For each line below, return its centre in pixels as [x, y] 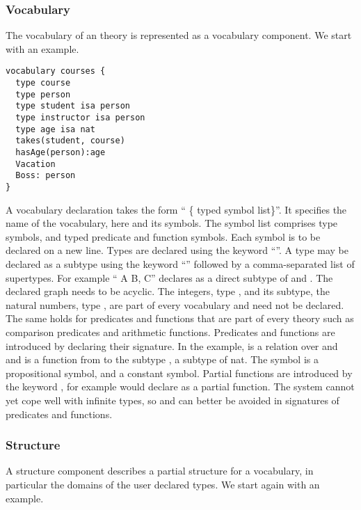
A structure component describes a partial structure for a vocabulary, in [160, 471]
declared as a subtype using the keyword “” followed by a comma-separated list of [180, 264]
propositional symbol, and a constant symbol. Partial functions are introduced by [179, 373]
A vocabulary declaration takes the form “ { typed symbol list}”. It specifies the [176, 209]
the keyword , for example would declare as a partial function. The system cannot [180, 387]
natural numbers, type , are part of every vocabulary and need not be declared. [175, 304]
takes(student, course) [70, 141]
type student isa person [73, 106]
